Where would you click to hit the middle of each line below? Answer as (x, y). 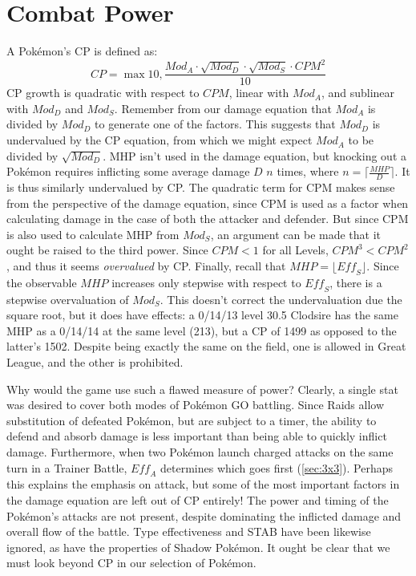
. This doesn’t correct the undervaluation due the (281, 299)
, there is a (356, 282)
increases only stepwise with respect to (206, 282)
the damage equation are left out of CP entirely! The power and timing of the (198, 499)
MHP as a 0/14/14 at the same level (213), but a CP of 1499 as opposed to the (202, 330)
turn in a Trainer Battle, (67, 467)
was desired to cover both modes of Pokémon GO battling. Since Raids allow (196, 405)
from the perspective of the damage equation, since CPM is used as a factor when (208, 203)
